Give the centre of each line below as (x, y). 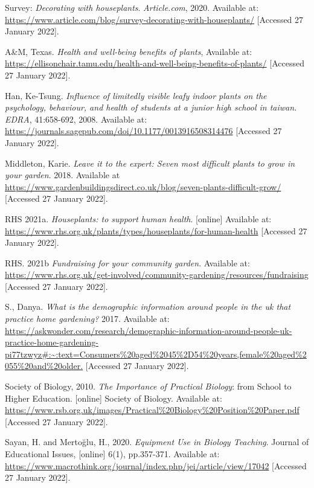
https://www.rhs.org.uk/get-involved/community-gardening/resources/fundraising (157, 274)
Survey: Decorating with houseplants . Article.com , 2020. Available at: (132, 7)
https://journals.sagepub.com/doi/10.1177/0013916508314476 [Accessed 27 (143, 131)
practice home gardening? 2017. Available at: (87, 319)
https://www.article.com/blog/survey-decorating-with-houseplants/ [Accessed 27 (154, 19)
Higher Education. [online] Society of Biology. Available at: (114, 398)
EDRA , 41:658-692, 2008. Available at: (76, 119)
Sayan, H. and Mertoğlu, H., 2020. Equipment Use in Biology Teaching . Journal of (157, 442)
